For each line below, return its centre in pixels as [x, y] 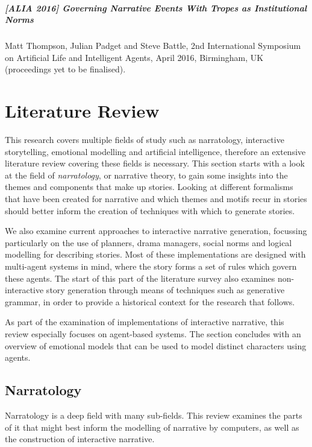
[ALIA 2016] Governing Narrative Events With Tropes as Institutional [156, 8]
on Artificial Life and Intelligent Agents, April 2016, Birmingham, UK [134, 57]
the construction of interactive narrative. [80, 439]
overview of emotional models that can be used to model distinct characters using [156, 345]
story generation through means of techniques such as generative [165, 290]
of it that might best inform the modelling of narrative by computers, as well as [152, 427]
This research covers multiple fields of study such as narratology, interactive [145, 140]
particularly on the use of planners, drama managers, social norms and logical [148, 242]
